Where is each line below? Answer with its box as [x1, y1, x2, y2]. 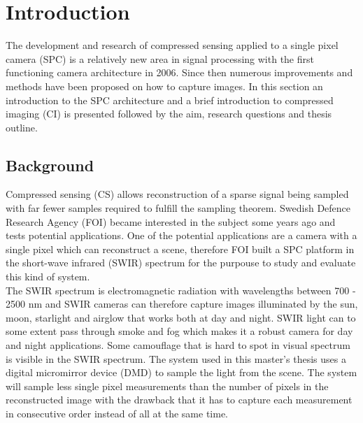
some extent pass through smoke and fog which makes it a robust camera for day [6, 324, 353, 338]
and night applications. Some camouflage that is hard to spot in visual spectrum [6, 338, 350, 352]
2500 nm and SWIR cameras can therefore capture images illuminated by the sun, [6, 296, 358, 311]
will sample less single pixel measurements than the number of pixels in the [6, 378, 329, 393]
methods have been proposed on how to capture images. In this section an [6, 78, 323, 93]
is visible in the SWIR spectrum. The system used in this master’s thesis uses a [6, 351, 346, 366]
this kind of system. [6, 269, 90, 284]
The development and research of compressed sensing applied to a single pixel [6, 38, 339, 52]
